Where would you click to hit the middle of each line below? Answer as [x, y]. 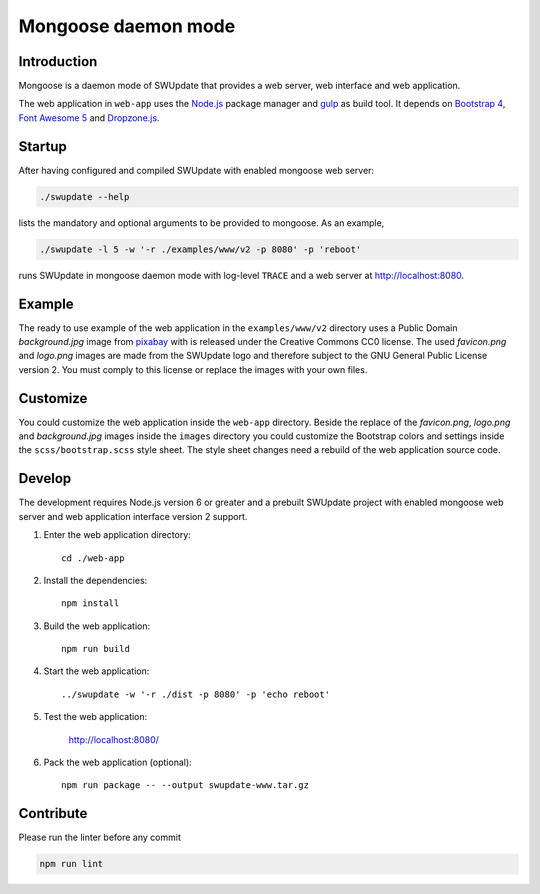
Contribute [53, 813]
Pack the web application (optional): [117, 762]
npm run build [95, 649]
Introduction [58, 61]
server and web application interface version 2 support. [133, 516]
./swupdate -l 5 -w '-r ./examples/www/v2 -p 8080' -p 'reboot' [200, 249]
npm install [90, 603]
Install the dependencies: [95, 580]
